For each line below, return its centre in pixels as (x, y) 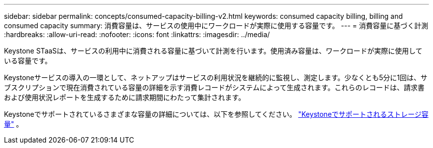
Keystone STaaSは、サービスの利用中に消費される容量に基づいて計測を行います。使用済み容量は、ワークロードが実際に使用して (213, 51)
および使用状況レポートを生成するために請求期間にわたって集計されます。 (125, 97)
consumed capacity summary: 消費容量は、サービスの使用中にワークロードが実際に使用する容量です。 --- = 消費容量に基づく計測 (216, 25)
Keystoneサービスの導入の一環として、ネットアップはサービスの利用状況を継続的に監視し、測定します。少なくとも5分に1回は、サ (216, 77)
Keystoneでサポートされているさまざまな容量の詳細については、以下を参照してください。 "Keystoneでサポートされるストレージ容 (216, 114)
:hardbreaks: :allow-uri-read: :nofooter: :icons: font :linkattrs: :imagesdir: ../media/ (137, 34)
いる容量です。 (28, 61)
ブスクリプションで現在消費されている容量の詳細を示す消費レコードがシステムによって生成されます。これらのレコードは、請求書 (214, 87)
